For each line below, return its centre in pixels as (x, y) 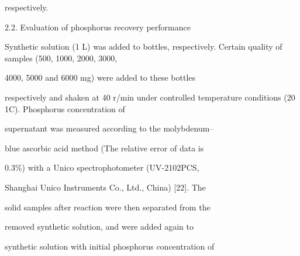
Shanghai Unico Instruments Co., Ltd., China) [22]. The (105, 187)
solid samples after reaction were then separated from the (108, 207)
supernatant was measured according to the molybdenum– (109, 128)
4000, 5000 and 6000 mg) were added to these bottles (100, 77)
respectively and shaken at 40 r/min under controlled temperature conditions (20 (150, 97)
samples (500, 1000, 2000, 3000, (61, 58)
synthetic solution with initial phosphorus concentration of (110, 246)
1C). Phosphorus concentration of (65, 108)
